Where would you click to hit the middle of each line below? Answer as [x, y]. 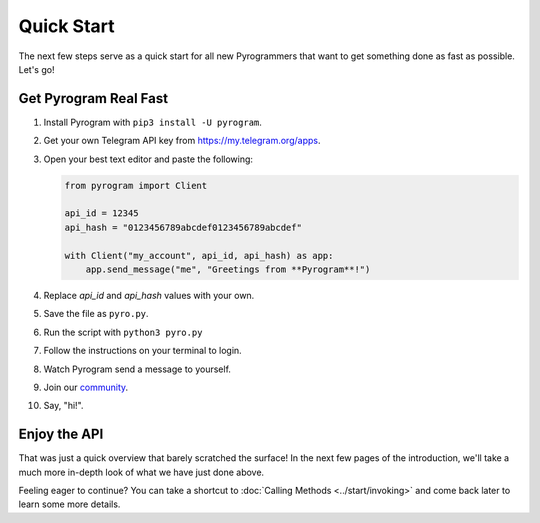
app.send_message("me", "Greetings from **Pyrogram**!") [228, 269]
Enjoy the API [61, 434]
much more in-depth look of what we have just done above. [141, 472]
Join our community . [86, 387]
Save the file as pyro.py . [96, 314]
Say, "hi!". [63, 406]
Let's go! [36, 69]
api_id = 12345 [101, 213]
